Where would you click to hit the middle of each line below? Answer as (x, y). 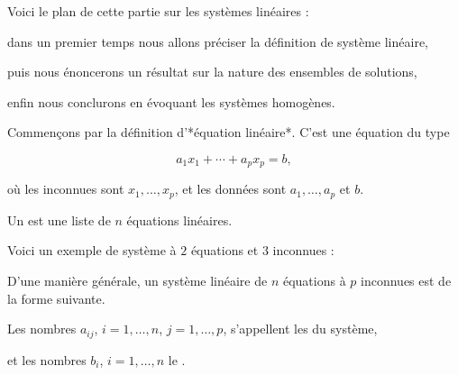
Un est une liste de (59, 220)
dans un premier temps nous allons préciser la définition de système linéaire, (218, 41)
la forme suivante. (56, 298)
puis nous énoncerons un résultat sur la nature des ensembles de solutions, (212, 72)
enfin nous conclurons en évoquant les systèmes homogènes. (171, 101)
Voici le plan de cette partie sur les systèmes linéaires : (158, 11)
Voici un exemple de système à (92, 250)
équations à (314, 281)
